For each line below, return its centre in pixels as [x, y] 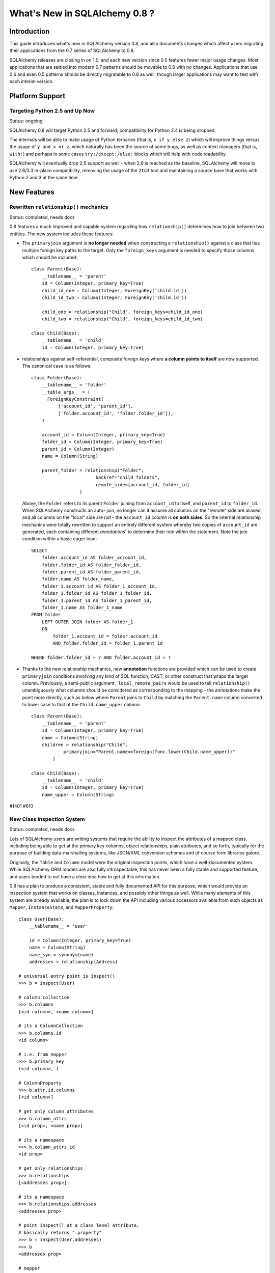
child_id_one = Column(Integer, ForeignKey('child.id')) [114, 290]
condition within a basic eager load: [60, 539]
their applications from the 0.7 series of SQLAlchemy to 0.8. [72, 50]
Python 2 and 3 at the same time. [44, 177]
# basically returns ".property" [60, 1233]
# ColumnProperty [40, 1083]
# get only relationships [51, 1168]
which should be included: [50, 258]
